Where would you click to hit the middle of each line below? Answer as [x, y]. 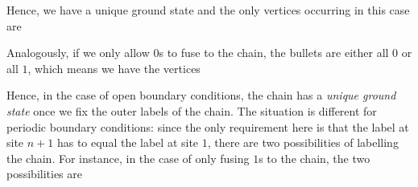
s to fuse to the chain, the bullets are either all [274, 53]
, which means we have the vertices [114, 68]
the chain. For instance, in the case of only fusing [128, 158]
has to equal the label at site [128, 142]
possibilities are [44, 174]
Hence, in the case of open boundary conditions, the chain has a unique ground [201, 95]
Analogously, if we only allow [78, 53]
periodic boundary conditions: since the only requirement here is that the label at [208, 126]
